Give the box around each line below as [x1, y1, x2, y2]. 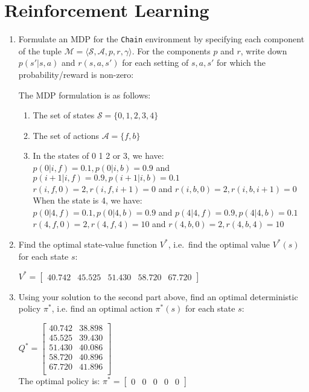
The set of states [33, 109, 95, 121]
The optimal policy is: [18, 374, 100, 387]
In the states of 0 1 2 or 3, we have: [33, 149, 164, 162]
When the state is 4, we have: [33, 194, 142, 207]
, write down [240, 44, 287, 57]
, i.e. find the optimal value [168, 237, 270, 250]
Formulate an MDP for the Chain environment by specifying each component [18, 33, 305, 45]
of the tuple [18, 44, 62, 57]
